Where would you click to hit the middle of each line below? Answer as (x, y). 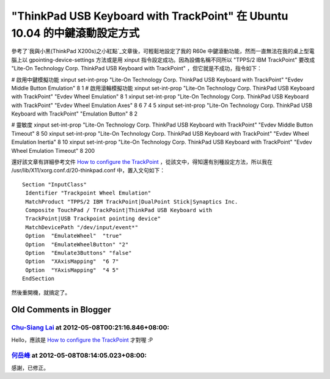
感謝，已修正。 (30, 367)
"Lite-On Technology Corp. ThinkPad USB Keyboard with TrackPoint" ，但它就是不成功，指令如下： (137, 68)
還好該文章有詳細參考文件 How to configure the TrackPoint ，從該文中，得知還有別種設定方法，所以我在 (142, 162)
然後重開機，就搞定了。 (41, 292)
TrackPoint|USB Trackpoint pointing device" (93, 219)
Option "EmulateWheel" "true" (74, 236)
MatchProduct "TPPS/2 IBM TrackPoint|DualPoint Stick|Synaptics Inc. (132, 201)
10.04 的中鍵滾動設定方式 (75, 33)
